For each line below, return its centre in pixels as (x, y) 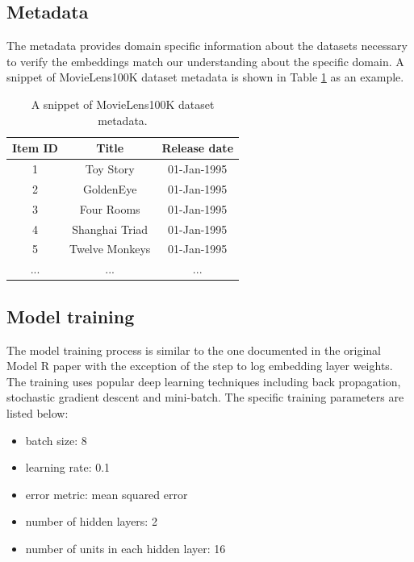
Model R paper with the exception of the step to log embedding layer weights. (200, 366)
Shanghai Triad (110, 229)
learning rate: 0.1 (68, 467)
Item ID (35, 148)
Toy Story (110, 169)
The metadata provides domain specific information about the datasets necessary (207, 46)
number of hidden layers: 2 (91, 521)
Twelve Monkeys (110, 249)
